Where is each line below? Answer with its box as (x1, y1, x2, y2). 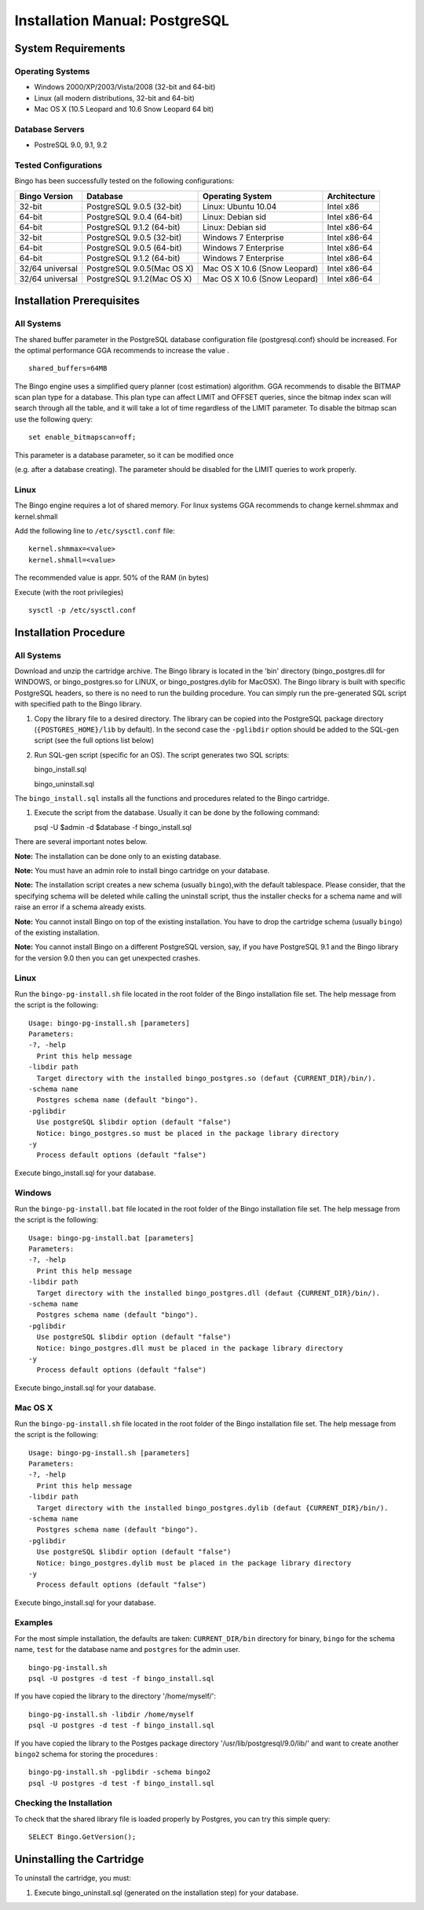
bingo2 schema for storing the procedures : (14, 1749, 159, 1758)
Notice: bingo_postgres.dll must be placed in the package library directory (36, 1344, 343, 1352)
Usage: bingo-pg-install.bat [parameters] (28, 1233, 195, 1242)
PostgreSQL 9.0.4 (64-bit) (86, 211, 183, 222)
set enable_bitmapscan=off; (28, 433, 137, 442)
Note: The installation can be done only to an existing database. (14, 851, 221, 861)
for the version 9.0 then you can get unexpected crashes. (14, 953, 200, 963)
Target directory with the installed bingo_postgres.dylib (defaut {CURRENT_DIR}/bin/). (36, 1503, 389, 1512)
